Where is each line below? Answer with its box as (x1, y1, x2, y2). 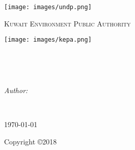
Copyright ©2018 (4, 136, 57, 146)
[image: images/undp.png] (4, 4, 92, 11)
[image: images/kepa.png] (4, 36, 92, 44)
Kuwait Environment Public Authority (4, 18, 131, 28)
